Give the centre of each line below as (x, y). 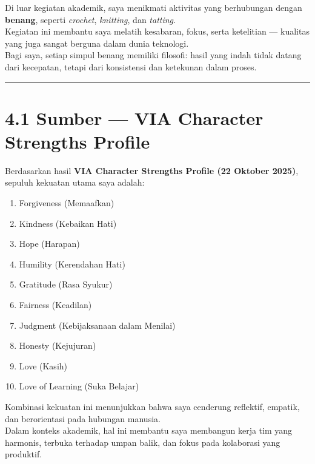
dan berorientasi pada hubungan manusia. (83, 418)
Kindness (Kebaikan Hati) (68, 223)
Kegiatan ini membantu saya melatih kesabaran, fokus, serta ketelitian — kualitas (157, 31)
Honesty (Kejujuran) (58, 345)
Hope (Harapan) (49, 244)
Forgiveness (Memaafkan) (67, 203)
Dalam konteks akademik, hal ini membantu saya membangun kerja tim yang (149, 430)
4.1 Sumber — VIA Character (134, 117)
